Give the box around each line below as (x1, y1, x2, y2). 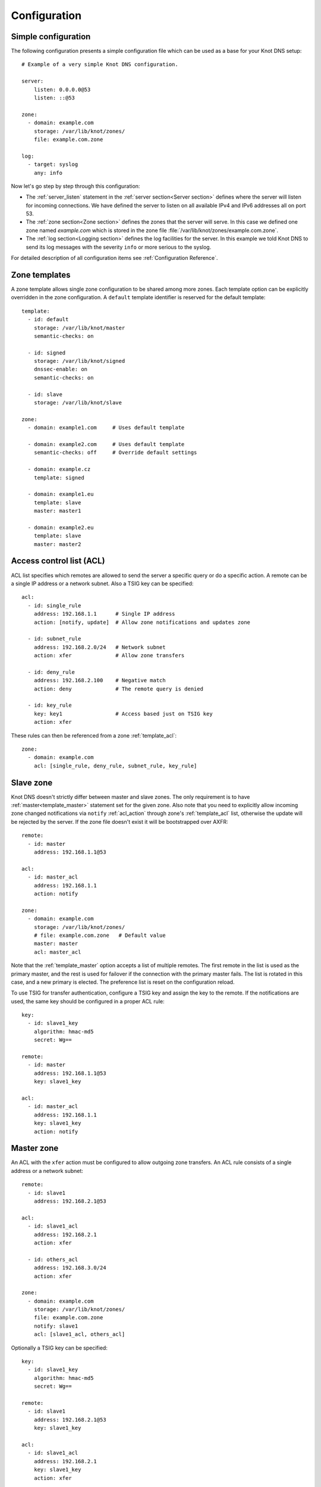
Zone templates (11, 269, 71, 280)
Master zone (11, 1143, 59, 1153)
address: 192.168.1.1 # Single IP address (33, 610, 175, 617)
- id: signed (27, 349, 66, 356)
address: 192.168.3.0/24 (33, 1265, 106, 1271)
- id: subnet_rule (27, 635, 81, 642)
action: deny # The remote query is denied (33, 685, 203, 692)
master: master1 (33, 507, 81, 515)
